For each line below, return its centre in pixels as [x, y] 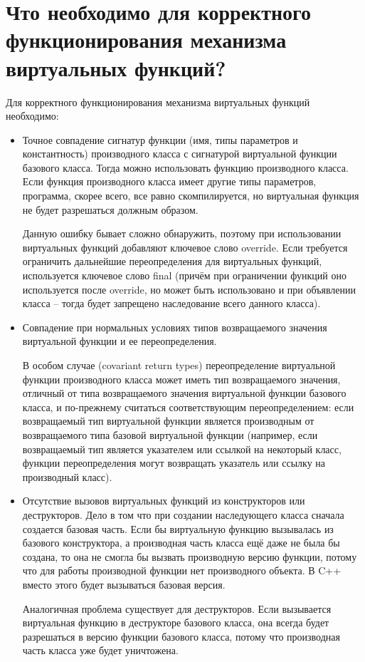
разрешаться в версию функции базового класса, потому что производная [181, 636]
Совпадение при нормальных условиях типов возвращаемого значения [175, 327]
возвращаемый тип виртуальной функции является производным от [168, 421]
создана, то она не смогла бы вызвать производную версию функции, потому [190, 556]
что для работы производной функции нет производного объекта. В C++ [182, 570]
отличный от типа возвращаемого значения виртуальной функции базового [184, 393]
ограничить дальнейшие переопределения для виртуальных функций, [172, 261]
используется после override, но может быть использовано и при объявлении [189, 289]
